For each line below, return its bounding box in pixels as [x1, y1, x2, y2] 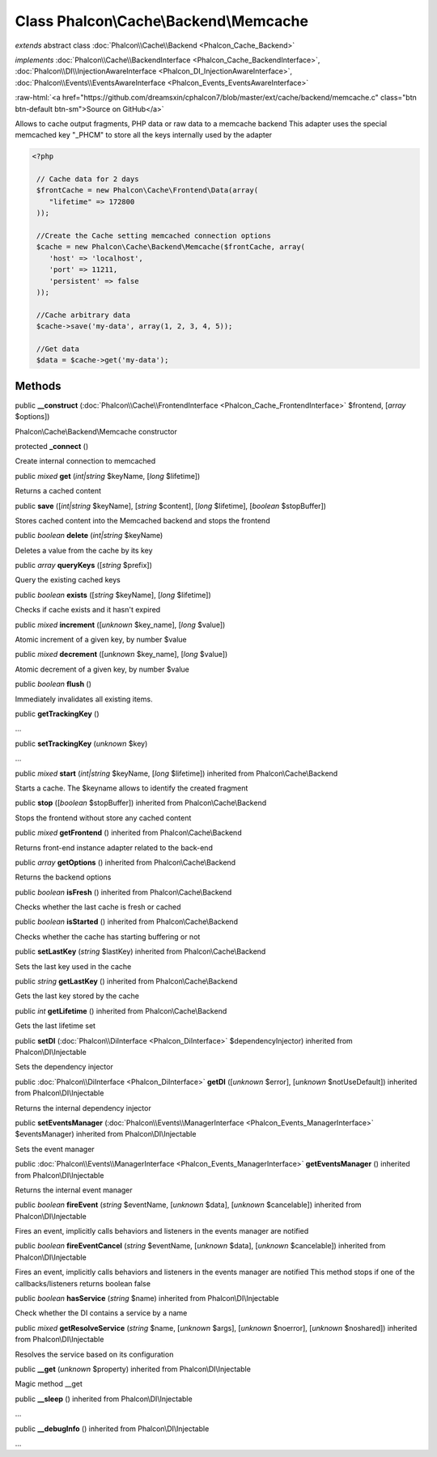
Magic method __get [15, 1379, 83, 1389]
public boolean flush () [15, 680, 92, 689]
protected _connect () [15, 441, 89, 451]
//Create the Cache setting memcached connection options [36, 231, 271, 240]
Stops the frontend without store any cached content [15, 813, 192, 823]
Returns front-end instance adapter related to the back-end [15, 842, 214, 853]
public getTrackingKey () [15, 709, 100, 718]
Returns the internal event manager [15, 1185, 133, 1195]
